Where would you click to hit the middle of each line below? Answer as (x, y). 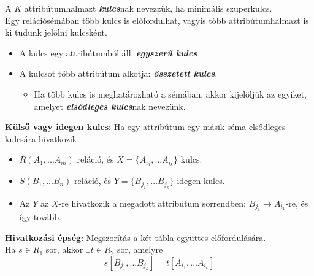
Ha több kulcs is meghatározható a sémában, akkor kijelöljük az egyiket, (170, 94)
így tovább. (40, 217)
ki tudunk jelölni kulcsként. (56, 32)
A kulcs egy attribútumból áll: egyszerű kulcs (108, 52)
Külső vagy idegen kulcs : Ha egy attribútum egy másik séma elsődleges (145, 127)
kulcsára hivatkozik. (42, 138)
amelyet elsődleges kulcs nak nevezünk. (110, 106)
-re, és (297, 203)
